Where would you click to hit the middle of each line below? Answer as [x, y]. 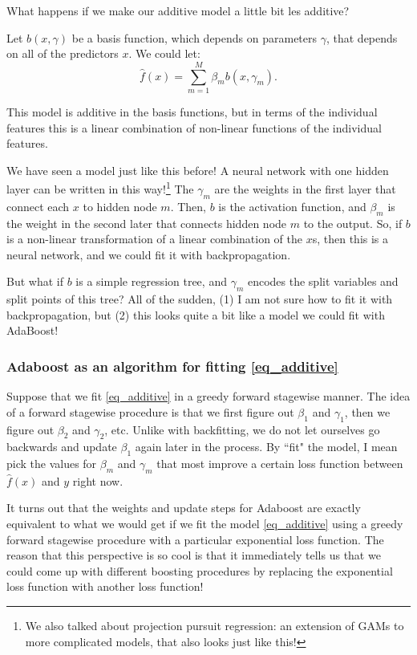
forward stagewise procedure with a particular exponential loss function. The [195, 539]
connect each [38, 206]
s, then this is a [350, 239]
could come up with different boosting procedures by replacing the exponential [200, 570]
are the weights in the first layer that [305, 188]
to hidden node [120, 206]
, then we [367, 411]
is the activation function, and [292, 206]
